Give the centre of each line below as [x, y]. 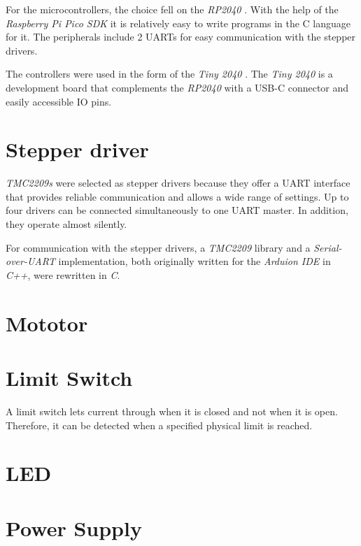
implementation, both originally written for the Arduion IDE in [194, 261]
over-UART [30, 261]
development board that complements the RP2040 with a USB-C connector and [177, 87]
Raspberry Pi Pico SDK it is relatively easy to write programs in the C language [178, 23]
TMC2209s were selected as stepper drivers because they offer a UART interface [178, 183]
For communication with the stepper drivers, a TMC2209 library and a [158, 247]
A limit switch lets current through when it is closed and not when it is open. [172, 411]
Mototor [47, 323]
